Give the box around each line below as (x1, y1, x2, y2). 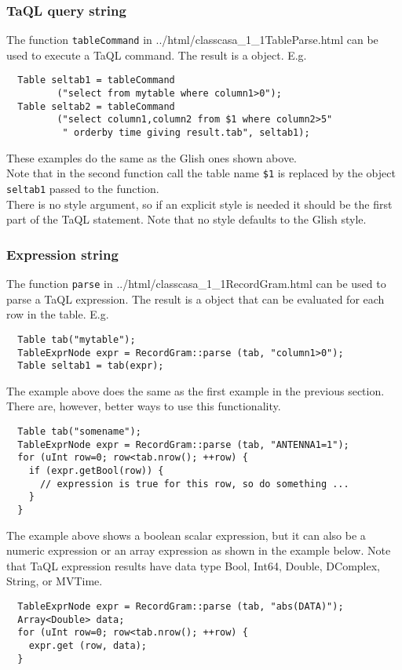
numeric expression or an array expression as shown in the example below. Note (6, 542, 391, 559)
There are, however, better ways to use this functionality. (6, 398, 281, 414)
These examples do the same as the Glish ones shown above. (6, 149, 298, 166)
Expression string (6, 244, 119, 264)
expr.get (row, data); (28, 640, 147, 651)
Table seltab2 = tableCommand (17, 100, 175, 112)
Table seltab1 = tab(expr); (17, 360, 164, 372)
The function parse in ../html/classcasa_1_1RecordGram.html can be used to (6, 275, 386, 292)
